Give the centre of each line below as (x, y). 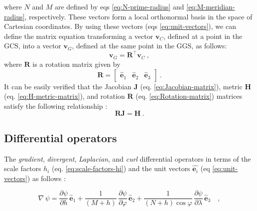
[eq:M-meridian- (211, 6)
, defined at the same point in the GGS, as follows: (149, 46)
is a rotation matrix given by (76, 64)
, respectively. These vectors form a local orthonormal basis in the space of (138, 16)
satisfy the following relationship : (56, 105)
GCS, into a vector (33, 46)
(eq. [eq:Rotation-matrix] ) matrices (189, 96)
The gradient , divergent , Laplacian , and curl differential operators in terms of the (128, 158)
